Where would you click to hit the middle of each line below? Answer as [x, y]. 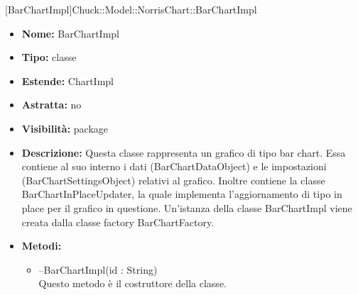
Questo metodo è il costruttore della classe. [132, 283]
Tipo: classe [49, 57]
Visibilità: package [65, 128]
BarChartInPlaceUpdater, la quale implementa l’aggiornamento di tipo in [182, 194]
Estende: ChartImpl [67, 80]
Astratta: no [51, 105]
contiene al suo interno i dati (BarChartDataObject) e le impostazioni [174, 166]
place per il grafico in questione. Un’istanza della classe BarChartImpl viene [187, 207]
